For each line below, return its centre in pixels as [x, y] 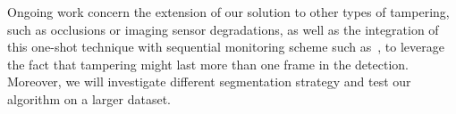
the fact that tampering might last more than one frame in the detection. [208, 64]
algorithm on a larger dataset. [89, 98]
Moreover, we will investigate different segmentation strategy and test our [209, 81]
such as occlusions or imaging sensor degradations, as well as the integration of [223, 29]
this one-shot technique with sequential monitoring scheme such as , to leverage [226, 47]
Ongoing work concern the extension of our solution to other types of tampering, [228, 12]
